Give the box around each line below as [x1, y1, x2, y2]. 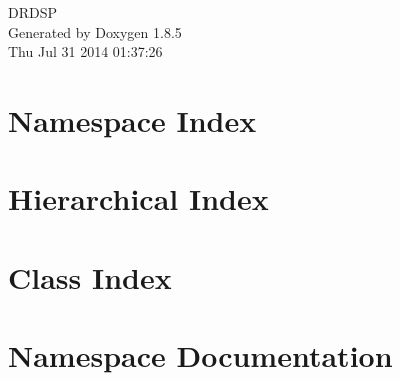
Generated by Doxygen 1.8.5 [8, 21, 182, 42]
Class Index [8, 256, 172, 297]
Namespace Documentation [8, 335, 393, 376]
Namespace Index [8, 99, 257, 140]
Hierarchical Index [8, 178, 269, 219]
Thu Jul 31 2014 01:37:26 [8, 41, 163, 62]
